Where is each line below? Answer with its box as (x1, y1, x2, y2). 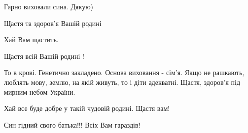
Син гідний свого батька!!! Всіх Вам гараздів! (4, 119, 141, 130)
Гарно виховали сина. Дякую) (4, 1, 94, 11)
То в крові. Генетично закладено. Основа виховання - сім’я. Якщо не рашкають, (4, 67, 245, 78)
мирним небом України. (4, 86, 75, 97)
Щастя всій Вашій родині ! (4, 51, 84, 61)
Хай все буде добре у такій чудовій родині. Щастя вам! (4, 103, 170, 113)
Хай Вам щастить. (4, 34, 59, 45)
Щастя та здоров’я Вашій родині (4, 18, 102, 28)
